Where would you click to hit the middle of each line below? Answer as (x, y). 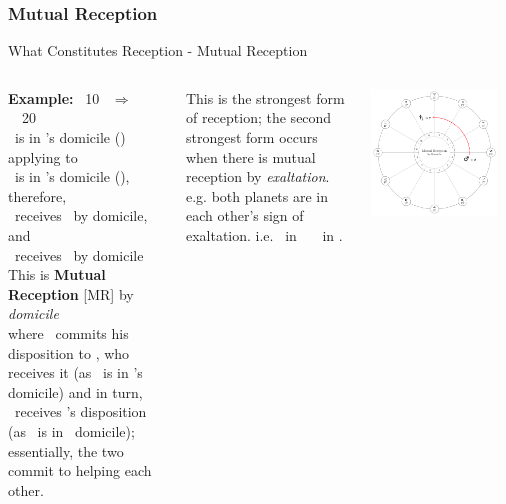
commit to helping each (80, 470)
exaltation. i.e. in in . (264, 234)
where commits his (68, 332)
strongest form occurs (251, 137)
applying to (43, 156)
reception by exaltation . (257, 176)
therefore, (37, 195)
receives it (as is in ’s (75, 372)
